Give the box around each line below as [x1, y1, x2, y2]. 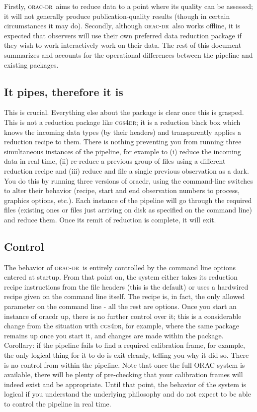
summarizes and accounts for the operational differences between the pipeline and [4, 49, 253, 60]
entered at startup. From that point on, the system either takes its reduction [4, 272, 238, 282]
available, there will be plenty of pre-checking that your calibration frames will [4, 369, 243, 380]
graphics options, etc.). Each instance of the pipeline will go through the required [4, 195, 252, 205]
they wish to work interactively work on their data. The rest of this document [4, 40, 242, 50]
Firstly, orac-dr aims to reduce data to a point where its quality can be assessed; [4, 1, 253, 11]
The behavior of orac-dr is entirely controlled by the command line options [4, 262, 236, 272]
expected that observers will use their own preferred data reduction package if [4, 30, 242, 40]
